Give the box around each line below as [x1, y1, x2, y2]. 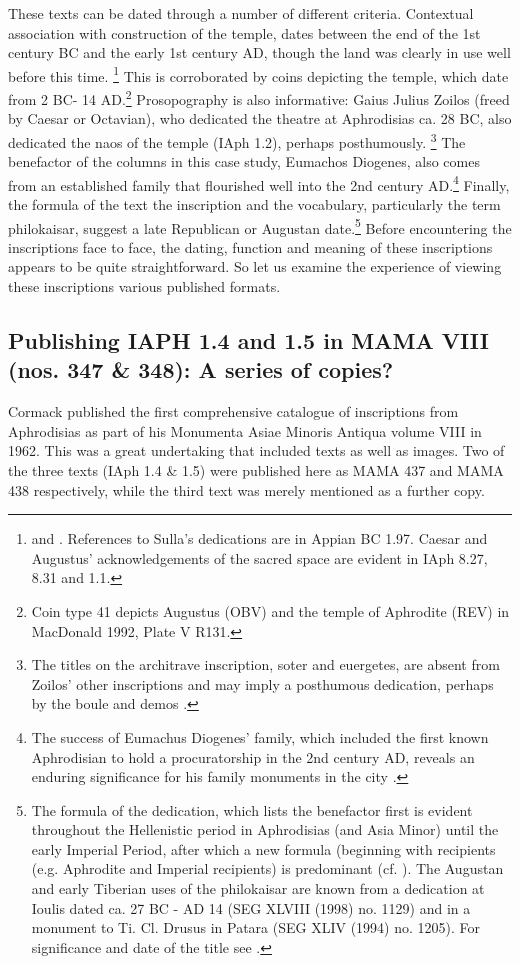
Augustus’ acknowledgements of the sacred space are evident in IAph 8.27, [31, 547, 488, 568]
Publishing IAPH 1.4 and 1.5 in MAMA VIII [8, 324, 489, 355]
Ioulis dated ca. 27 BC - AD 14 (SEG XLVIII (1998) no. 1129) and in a [31, 897, 471, 918]
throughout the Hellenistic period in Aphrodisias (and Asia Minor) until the [31, 819, 499, 840]
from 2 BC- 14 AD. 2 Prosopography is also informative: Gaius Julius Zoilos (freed [8, 86, 510, 109]
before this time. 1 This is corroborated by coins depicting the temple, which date [8, 62, 509, 86]
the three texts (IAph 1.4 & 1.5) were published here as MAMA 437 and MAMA [8, 459, 504, 480]
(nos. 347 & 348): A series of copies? [8, 354, 394, 385]
